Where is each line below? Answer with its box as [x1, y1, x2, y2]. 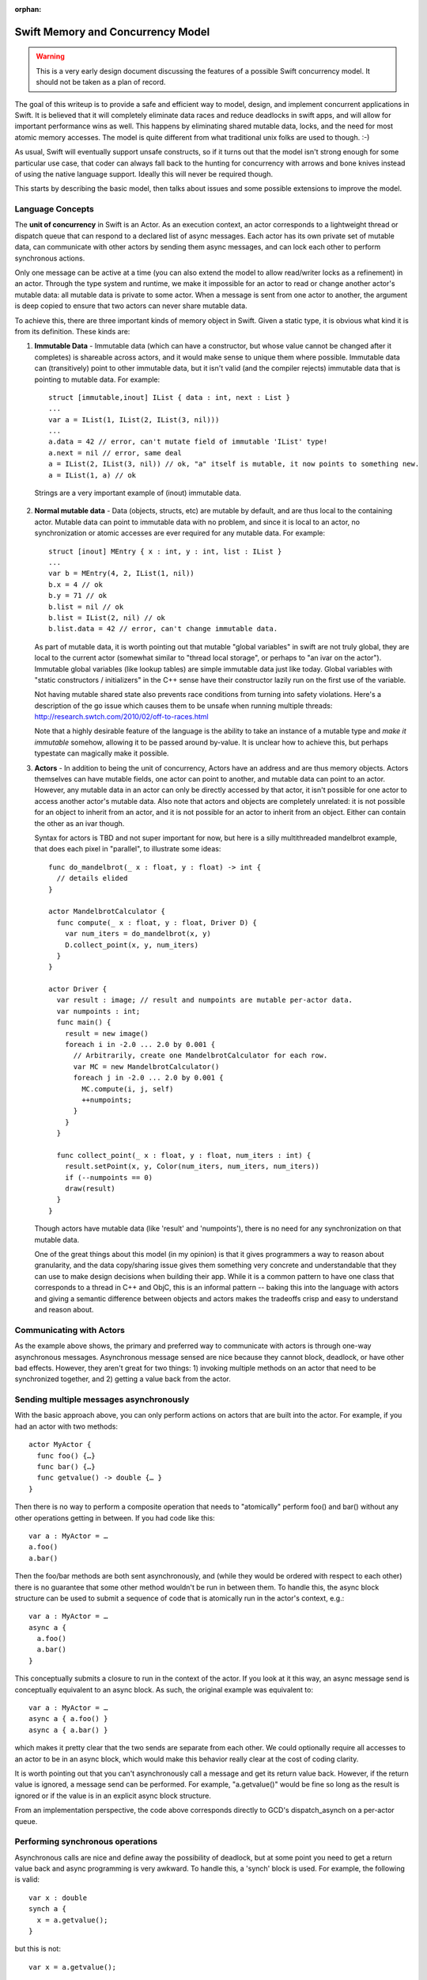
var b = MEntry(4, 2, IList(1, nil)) [48, 569, 195, 578]
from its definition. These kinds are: [14, 326, 130, 336]
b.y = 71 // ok [48, 591, 108, 600]
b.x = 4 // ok [48, 580, 103, 589]
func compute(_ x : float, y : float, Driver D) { [56, 918, 257, 927]
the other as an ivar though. [34, 818, 125, 828]
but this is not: [14, 1944, 61, 1954]
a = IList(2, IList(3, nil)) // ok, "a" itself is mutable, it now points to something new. [48, 459, 420, 469]
